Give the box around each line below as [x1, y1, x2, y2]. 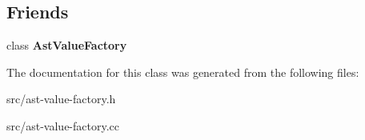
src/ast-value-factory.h [6, 90, 116, 107]
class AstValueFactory [6, 37, 127, 54]
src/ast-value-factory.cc [6, 117, 119, 134]
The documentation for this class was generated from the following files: [6, 63, 359, 80]
